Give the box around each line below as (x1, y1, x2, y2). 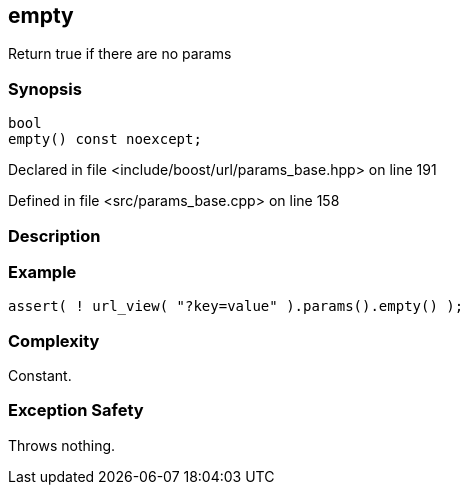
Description (8, 225, 101, 246)
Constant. (8, 367, 72, 385)
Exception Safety (8, 400, 144, 421)
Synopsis (8, 78, 82, 99)
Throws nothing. (8, 436, 116, 454)
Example (8, 261, 77, 282)
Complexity (8, 330, 100, 351)
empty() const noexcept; (8, 131, 202, 148)
